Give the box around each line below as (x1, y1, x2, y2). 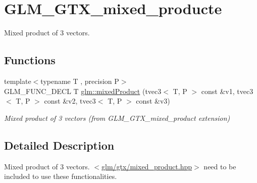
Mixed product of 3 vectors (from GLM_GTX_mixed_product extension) (4, 112, 230, 123)
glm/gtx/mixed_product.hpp (101, 161, 192, 171)
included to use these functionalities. (4, 171, 117, 181)
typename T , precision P (40, 75, 119, 86)
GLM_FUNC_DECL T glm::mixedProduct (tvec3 (4, 85, 162, 96)
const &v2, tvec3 (44, 96, 96, 106)
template (4, 75, 31, 86)
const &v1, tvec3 (201, 85, 253, 96)
